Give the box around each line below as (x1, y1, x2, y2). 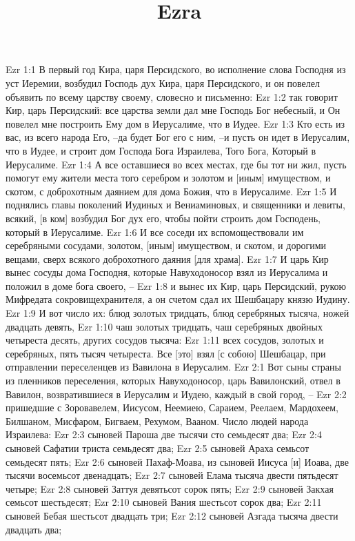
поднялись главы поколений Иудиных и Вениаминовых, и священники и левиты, (6, 197, 345, 212)
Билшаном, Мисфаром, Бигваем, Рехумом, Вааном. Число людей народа (6, 413, 309, 428)
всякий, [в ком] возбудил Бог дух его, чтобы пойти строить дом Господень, (6, 210, 321, 225)
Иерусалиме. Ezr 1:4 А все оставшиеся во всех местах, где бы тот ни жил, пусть (6, 157, 347, 171)
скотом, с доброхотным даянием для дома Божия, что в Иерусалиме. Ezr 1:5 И (6, 184, 337, 198)
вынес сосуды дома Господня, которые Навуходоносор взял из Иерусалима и (6, 265, 328, 279)
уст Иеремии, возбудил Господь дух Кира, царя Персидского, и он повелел (6, 75, 320, 90)
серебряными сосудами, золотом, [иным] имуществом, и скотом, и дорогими (6, 238, 326, 253)
